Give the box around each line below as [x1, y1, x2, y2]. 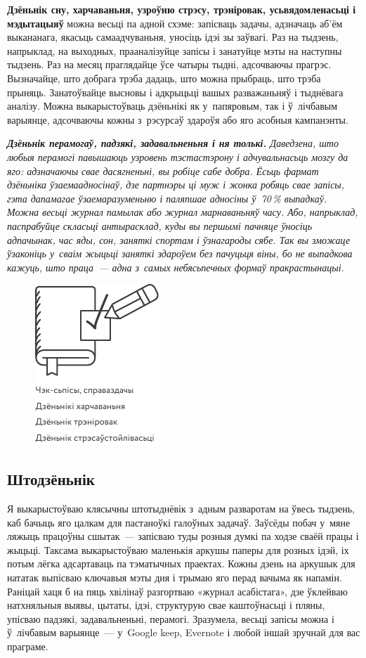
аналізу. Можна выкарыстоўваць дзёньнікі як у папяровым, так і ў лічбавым [7, 98, 338, 113]
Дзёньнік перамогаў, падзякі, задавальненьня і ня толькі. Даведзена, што [7, 136, 339, 150]
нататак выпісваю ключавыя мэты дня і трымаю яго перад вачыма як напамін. [7, 570, 342, 585]
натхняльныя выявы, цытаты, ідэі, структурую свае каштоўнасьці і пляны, [7, 598, 325, 612]
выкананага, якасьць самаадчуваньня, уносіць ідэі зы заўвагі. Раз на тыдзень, [7, 30, 339, 44]
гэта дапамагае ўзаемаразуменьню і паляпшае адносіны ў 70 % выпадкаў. [7, 191, 327, 205]
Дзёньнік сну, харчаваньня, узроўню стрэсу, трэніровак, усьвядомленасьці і [7, 2, 356, 16]
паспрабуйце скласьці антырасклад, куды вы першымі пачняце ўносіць [7, 218, 313, 233]
